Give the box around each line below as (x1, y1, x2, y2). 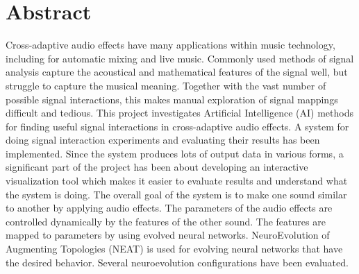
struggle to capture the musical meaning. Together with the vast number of (6, 78, 326, 92)
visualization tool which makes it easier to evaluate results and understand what (6, 173, 348, 188)
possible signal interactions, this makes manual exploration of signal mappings (6, 92, 338, 106)
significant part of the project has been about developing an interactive (6, 160, 308, 174)
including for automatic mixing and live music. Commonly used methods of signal (6, 51, 354, 65)
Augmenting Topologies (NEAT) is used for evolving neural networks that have (6, 241, 343, 256)
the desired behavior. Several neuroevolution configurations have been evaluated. (6, 255, 349, 269)
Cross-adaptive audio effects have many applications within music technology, (6, 37, 335, 52)
